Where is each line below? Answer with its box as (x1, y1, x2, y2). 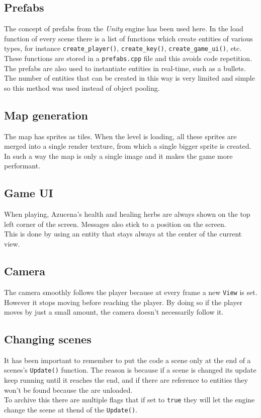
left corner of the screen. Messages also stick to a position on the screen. (4, 218, 226, 229)
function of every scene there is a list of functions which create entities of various (4, 33, 253, 43)
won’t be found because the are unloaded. (4, 384, 133, 395)
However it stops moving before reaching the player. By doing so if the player (4, 296, 242, 307)
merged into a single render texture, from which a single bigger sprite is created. (4, 141, 251, 151)
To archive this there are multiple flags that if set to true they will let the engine (4, 394, 255, 405)
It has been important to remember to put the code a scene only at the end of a (4, 354, 251, 365)
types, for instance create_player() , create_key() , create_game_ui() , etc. (4, 43, 242, 53)
